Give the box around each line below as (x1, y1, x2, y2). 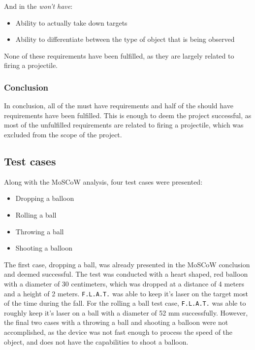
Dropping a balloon (15, 193, 74, 203)
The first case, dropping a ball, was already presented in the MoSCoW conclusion (4, 259, 250, 269)
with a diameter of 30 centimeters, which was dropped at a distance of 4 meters (4, 278, 245, 288)
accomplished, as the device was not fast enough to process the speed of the (4, 327, 233, 337)
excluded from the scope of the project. (4, 129, 122, 139)
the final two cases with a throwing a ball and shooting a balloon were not (4, 317, 228, 327)
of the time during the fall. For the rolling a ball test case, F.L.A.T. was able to (4, 298, 246, 308)
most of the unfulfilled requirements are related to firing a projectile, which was (4, 120, 244, 130)
